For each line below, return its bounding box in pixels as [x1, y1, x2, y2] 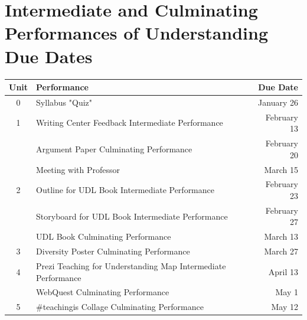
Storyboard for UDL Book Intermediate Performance [36, 210, 228, 222]
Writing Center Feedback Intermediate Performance [36, 116, 223, 129]
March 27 [264, 245, 298, 257]
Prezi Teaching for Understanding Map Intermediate [36, 259, 226, 272]
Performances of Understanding [5, 21, 269, 45]
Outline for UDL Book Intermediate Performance [36, 184, 214, 196]
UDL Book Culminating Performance [36, 230, 171, 243]
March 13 [264, 230, 298, 243]
